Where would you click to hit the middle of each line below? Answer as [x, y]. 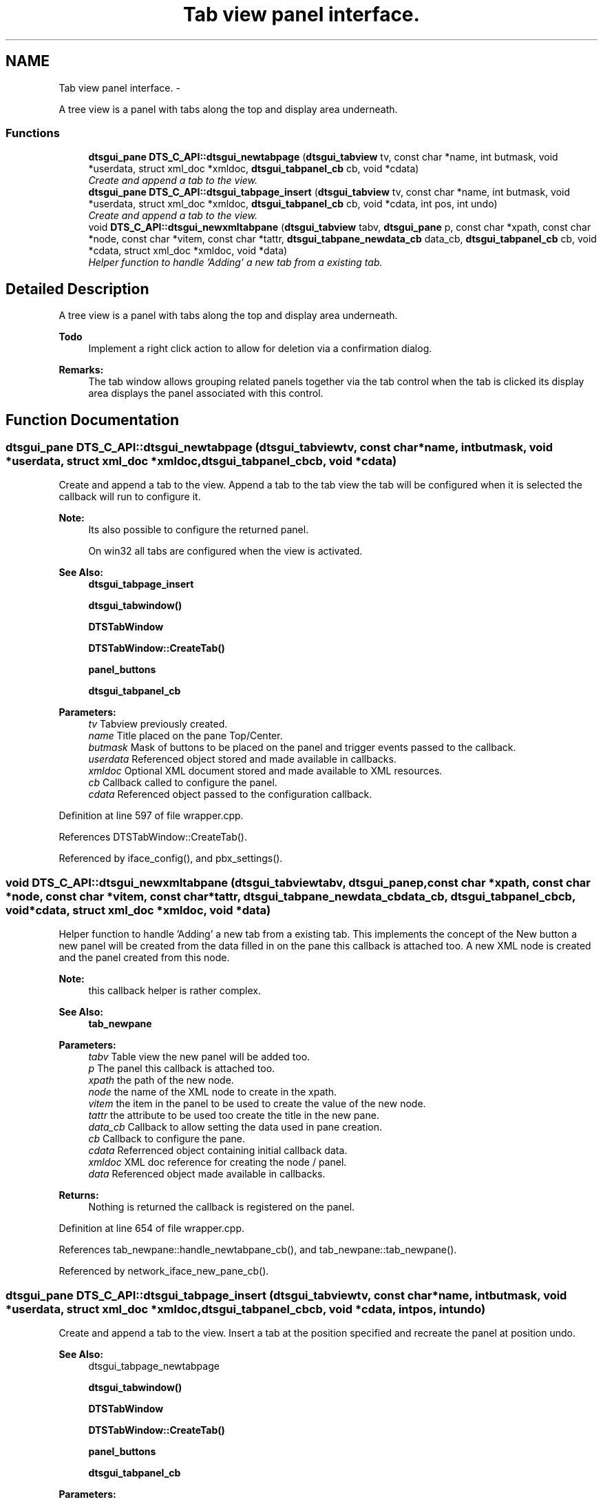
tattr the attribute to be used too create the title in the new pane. [234, 1115]
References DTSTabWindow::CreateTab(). [153, 837]
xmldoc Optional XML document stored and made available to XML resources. [265, 771]
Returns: [79, 1195]
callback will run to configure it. [130, 497]
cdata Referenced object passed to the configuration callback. [230, 794]
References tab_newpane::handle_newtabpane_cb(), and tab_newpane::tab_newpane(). [258, 1250]
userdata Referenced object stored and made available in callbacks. [242, 759]
